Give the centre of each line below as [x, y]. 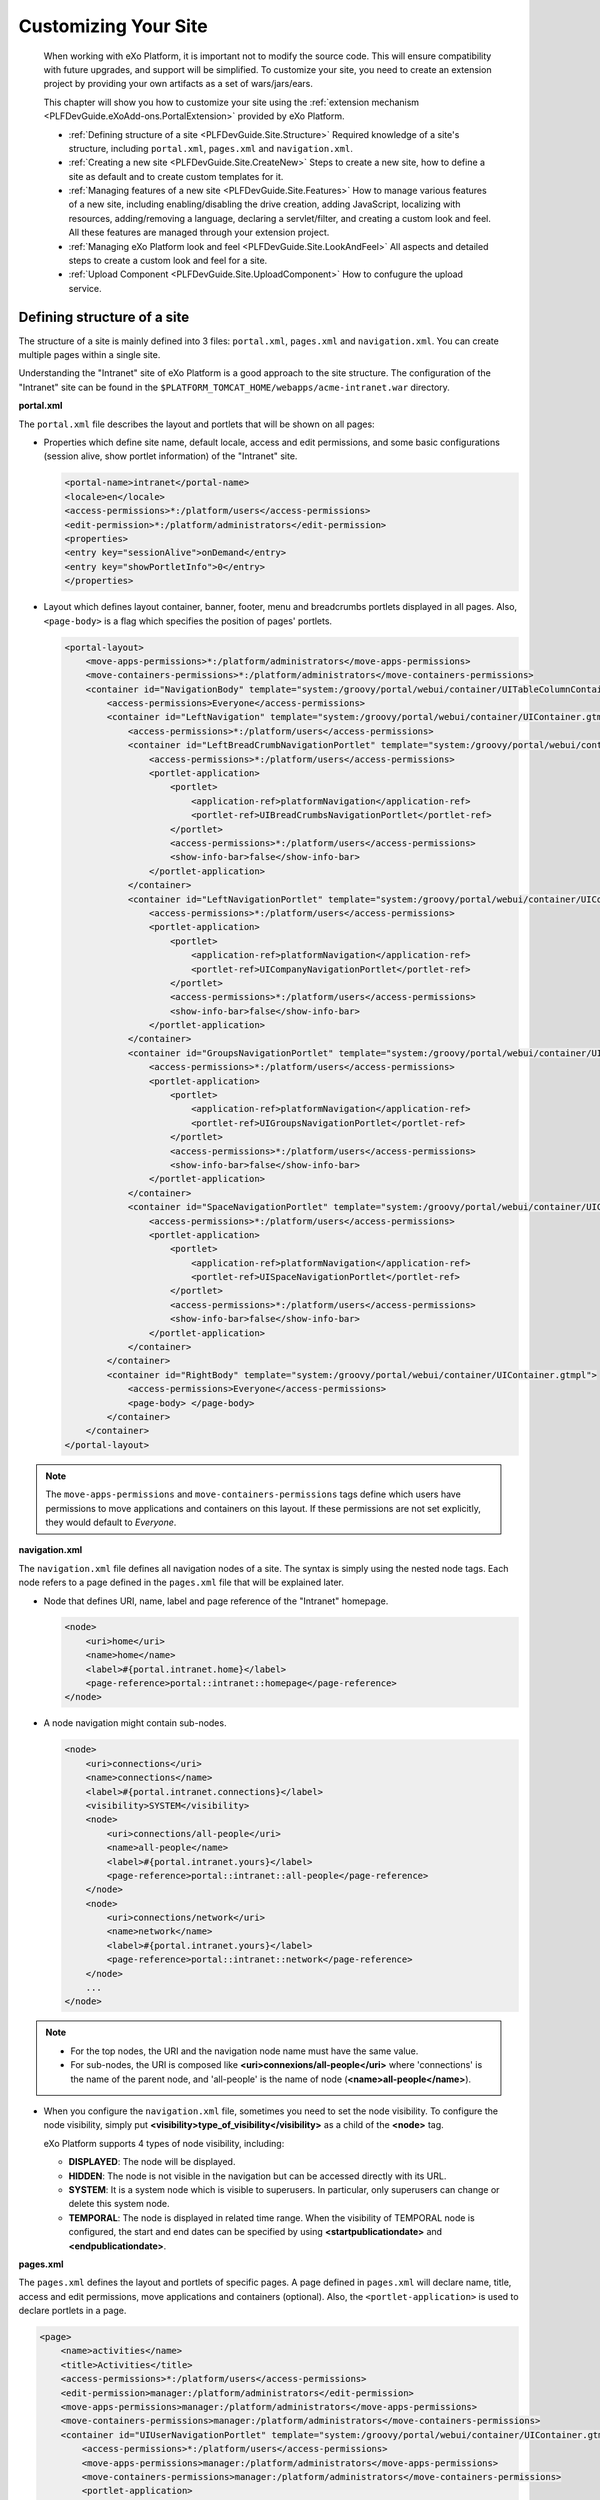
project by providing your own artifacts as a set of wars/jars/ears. [178, 84]
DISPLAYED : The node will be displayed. [152, 2162]
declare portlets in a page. [72, 2311]
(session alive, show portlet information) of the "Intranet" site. [170, 456]
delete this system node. [119, 2204]
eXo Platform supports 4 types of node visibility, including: [164, 2143]
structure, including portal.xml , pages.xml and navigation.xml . [211, 148]
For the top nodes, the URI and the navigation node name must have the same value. [244, 2051]
